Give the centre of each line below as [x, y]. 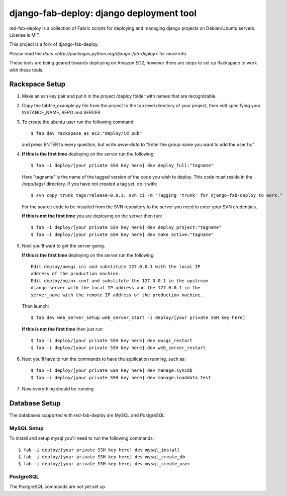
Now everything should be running [58, 389]
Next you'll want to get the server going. [64, 246]
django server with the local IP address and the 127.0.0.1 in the [116, 288]
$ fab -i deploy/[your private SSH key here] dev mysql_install [99, 450]
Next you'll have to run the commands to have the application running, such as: [104, 359]
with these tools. [26, 70]
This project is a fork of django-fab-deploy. [54, 44]
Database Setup [35, 403]
